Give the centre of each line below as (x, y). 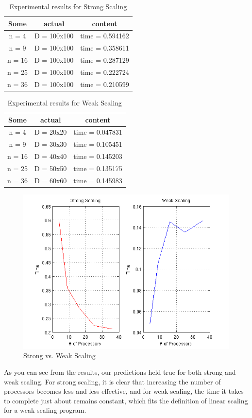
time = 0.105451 (98, 144)
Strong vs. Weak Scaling (59, 356)
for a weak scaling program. (45, 410)
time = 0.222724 (105, 72)
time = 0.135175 (98, 168)
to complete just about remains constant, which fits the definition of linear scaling (126, 400)
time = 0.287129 (105, 60)
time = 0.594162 (105, 36)
